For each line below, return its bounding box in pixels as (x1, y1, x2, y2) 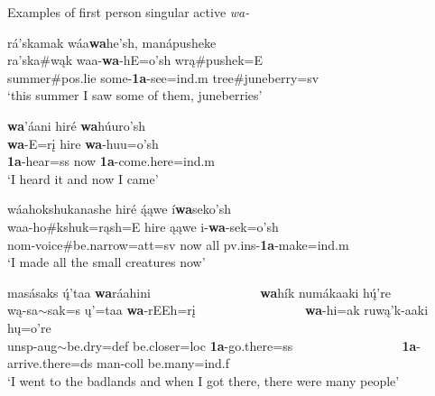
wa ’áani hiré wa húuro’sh (7, 115, 145, 134)
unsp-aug (7, 336, 58, 355)
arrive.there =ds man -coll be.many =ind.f (7, 354, 230, 373)
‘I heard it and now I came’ (7, 169, 159, 188)
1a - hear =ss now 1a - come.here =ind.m (7, 152, 215, 170)
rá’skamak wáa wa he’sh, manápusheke (7, 32, 217, 51)
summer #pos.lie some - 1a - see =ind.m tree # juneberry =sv (7, 68, 319, 87)
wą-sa (7, 300, 38, 319)
